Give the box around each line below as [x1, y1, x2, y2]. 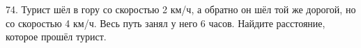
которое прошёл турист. [6, 29, 107, 44]
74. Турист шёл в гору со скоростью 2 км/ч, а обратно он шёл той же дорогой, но [6, 2, 356, 16]
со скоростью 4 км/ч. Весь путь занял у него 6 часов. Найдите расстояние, [6, 15, 325, 30]
